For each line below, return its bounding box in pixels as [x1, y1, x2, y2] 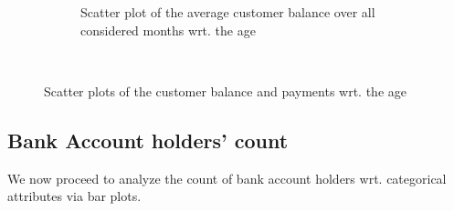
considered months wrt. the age [80, 20, 256, 39]
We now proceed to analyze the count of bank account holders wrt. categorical [7, 168, 447, 187]
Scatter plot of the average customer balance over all [80, 3, 375, 21]
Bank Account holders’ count [7, 126, 289, 154]
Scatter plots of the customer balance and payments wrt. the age [44, 81, 406, 100]
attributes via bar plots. [7, 186, 142, 206]
